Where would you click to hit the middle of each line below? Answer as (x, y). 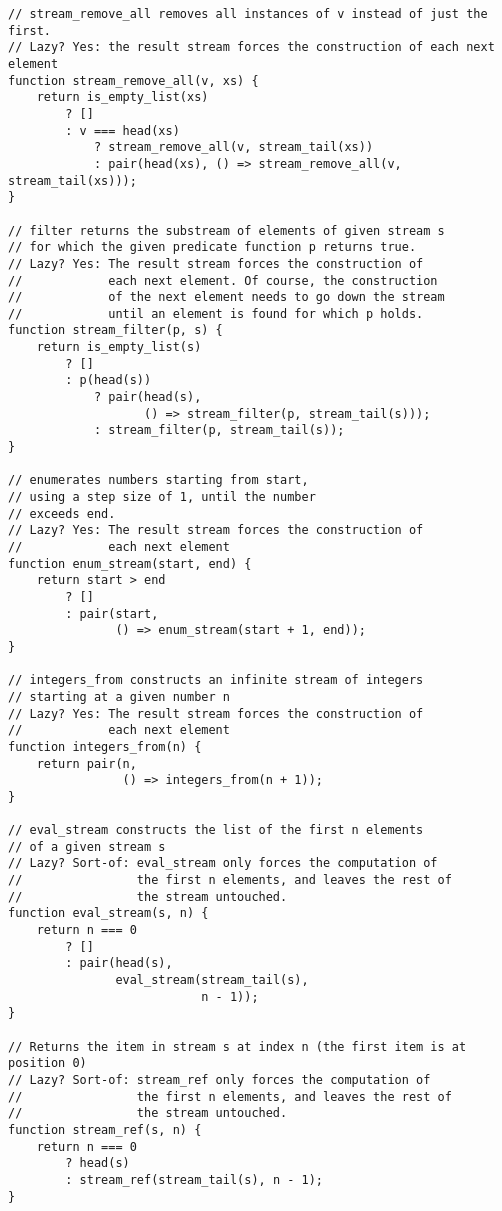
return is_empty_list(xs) (122, 97)
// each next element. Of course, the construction (223, 280)
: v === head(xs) (122, 130)
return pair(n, (86, 763)
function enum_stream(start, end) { (130, 563)
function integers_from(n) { (105, 746)
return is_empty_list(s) (119, 347)
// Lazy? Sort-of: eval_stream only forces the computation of (223, 863)
